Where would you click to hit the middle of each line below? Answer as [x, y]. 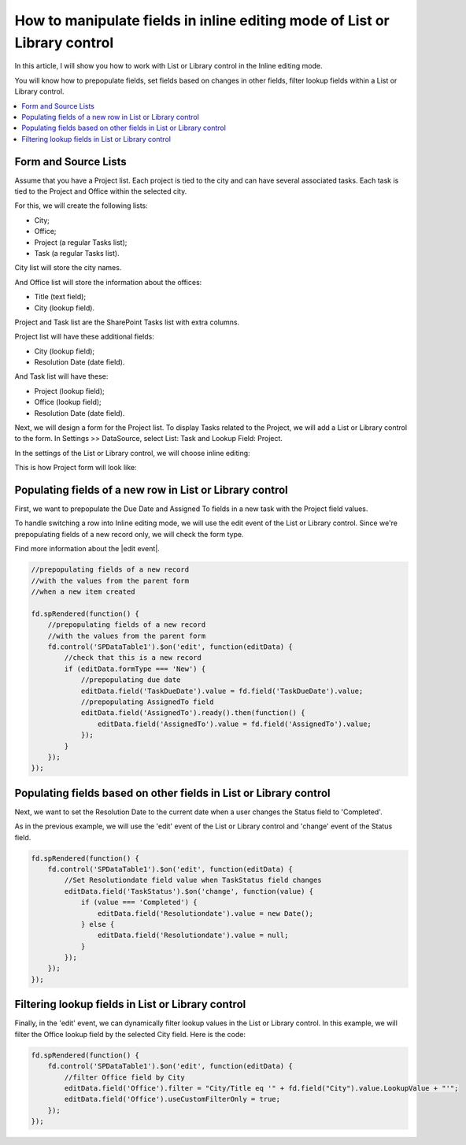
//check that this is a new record [133, 658]
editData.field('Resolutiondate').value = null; [193, 936]
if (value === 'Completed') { [139, 902]
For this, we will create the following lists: [81, 206]
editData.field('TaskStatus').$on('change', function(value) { [189, 891]
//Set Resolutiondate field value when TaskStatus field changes [193, 880]
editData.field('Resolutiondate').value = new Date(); [205, 913]
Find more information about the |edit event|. [87, 549]
